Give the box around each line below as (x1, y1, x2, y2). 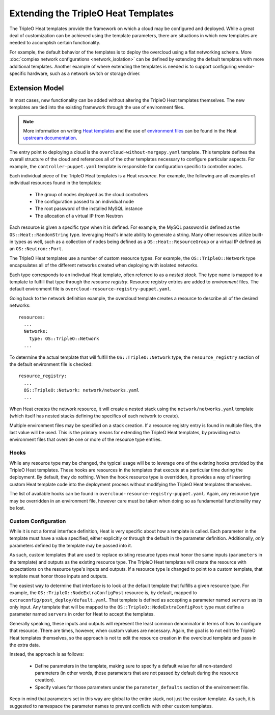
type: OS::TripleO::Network (29, 335, 99, 341)
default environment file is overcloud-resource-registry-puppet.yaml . (9, 286, 172, 292)
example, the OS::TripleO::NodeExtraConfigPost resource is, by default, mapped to (9, 590, 197, 596)
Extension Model (9, 84, 64, 92)
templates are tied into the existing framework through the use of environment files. (9, 104, 185, 111)
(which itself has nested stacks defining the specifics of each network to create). (9, 413, 180, 419)
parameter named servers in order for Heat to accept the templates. (9, 611, 155, 617)
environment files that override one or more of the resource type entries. (9, 436, 162, 443)
